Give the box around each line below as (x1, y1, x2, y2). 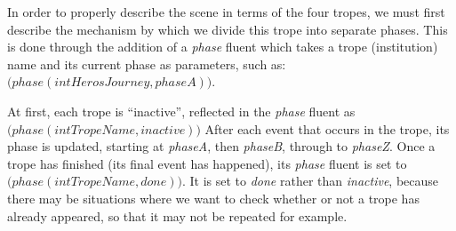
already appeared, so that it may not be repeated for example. (7, 206, 348, 225)
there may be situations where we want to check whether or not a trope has (7, 188, 420, 207)
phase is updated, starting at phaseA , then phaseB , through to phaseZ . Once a (7, 137, 436, 155)
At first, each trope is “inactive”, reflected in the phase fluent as (7, 101, 356, 120)
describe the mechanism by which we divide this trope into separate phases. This (7, 20, 448, 38)
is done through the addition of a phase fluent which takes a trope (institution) (7, 37, 438, 56)
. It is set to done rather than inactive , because (181, 171, 439, 190)
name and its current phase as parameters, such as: (7, 54, 286, 73)
